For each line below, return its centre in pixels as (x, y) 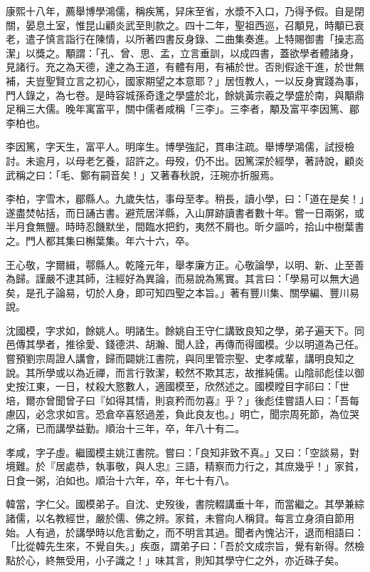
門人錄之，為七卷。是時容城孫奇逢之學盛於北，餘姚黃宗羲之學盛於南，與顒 (180, 95)
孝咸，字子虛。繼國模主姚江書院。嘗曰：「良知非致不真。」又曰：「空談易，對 (183, 452)
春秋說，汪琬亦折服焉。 (224, 174)
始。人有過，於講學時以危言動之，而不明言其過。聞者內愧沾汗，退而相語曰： (185, 532)
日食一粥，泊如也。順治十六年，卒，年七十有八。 (120, 480)
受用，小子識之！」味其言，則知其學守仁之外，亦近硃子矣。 (205, 560)
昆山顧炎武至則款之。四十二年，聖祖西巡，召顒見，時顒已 (220, 25)
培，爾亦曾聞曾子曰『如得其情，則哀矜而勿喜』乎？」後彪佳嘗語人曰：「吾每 (183, 400)
